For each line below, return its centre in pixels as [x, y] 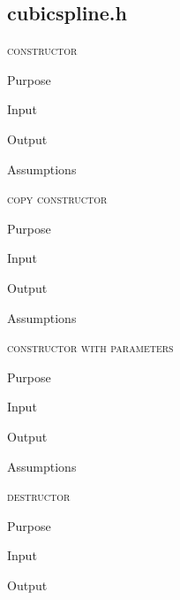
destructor [39, 496]
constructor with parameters [90, 347]
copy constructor [57, 199]
